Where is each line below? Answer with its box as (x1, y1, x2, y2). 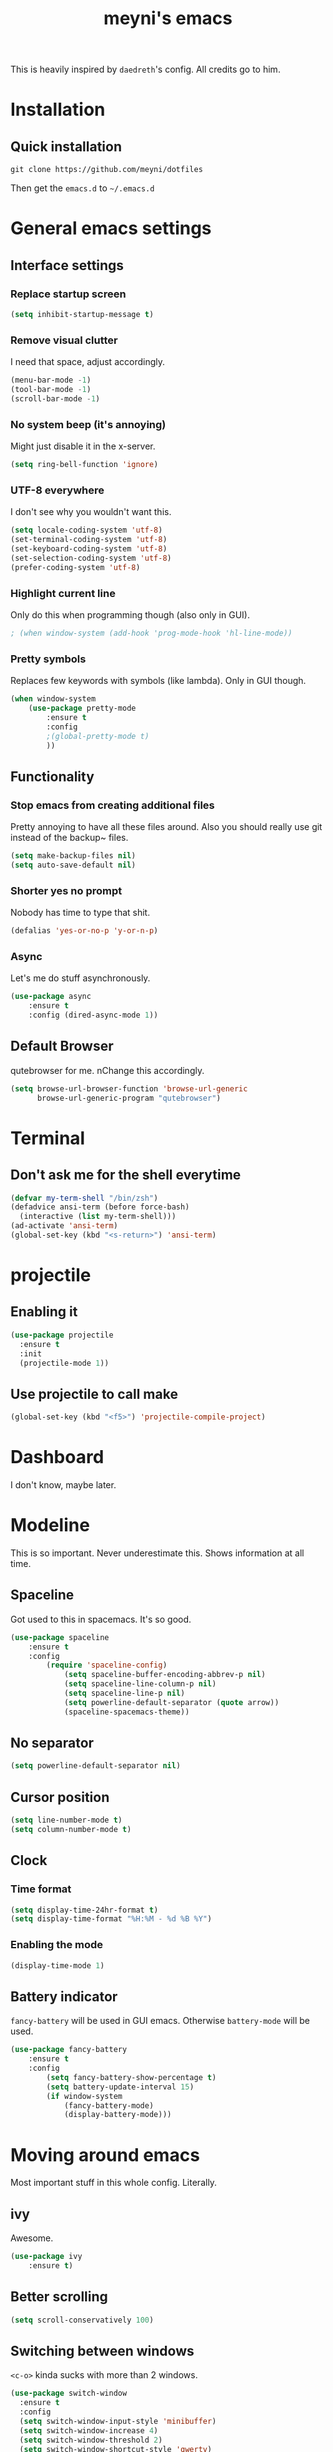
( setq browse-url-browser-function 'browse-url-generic (10, 1083, 248, 1094)
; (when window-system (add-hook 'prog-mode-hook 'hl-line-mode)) (10, 628, 293, 638)
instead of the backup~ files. (10, 832, 129, 844)
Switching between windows (10, 2342, 195, 2359)
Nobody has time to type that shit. (10, 907, 151, 919)
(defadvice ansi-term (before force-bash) (10, 1202, 190, 1212)
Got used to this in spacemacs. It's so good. (10, 1613, 192, 1625)
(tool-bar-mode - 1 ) (10, 385, 92, 395)
